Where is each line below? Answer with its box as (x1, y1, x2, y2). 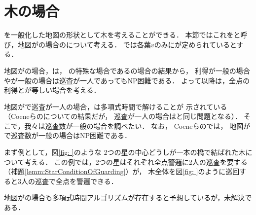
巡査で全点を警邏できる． (35, 176, 118, 186)
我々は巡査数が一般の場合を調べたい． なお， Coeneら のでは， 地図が (24, 120, 251, 131)
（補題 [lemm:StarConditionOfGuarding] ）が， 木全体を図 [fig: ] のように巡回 (4, 166, 240, 177)
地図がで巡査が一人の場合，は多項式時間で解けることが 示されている (4, 101, 227, 111)
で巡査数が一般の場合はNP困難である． (4, 130, 131, 141)
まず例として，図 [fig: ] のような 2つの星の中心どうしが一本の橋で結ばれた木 (4, 147, 246, 157)
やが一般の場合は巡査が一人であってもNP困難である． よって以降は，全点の (4, 75, 250, 85)
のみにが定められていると (154, 39, 237, 49)
